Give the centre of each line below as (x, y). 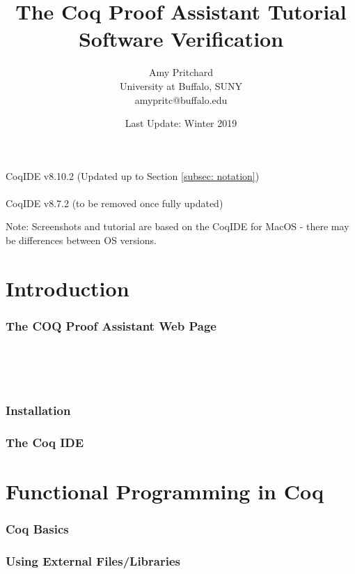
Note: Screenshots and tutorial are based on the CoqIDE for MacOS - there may (177, 226)
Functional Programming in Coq (165, 491)
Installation (38, 410)
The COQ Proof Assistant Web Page (111, 325)
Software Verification (181, 39)
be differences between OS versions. (81, 240)
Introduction (68, 288)
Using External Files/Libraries (93, 560)
